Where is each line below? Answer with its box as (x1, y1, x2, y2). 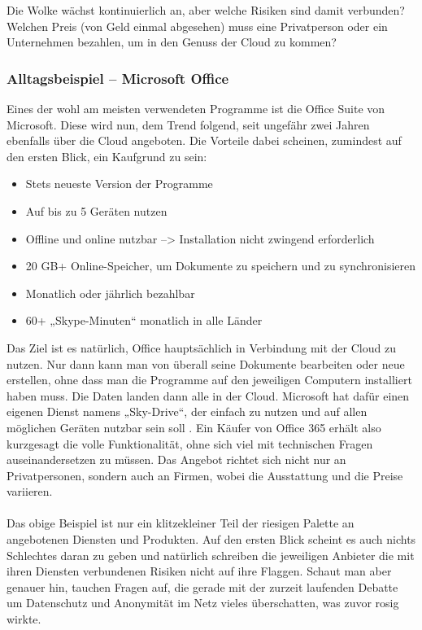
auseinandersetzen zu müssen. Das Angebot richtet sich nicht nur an (7, 451, 346, 468)
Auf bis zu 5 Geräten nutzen (25, 202, 167, 219)
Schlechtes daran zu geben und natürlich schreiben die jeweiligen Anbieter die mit (7, 546, 415, 563)
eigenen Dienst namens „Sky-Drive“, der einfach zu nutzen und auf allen (7, 403, 368, 420)
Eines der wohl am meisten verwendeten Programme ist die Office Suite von (7, 100, 385, 116)
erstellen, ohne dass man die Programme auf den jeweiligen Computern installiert (7, 371, 412, 388)
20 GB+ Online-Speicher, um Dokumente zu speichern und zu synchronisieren (25, 257, 416, 274)
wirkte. (7, 610, 41, 628)
